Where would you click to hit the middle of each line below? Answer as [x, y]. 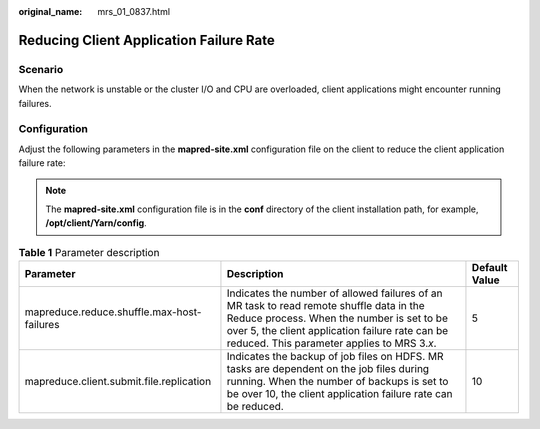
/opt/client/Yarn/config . [96, 223]
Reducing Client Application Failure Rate [146, 40]
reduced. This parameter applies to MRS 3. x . [331, 343]
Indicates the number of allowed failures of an [335, 293]
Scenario [41, 69]
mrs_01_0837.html [133, 11]
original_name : [50, 11]
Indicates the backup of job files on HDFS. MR [335, 357]
